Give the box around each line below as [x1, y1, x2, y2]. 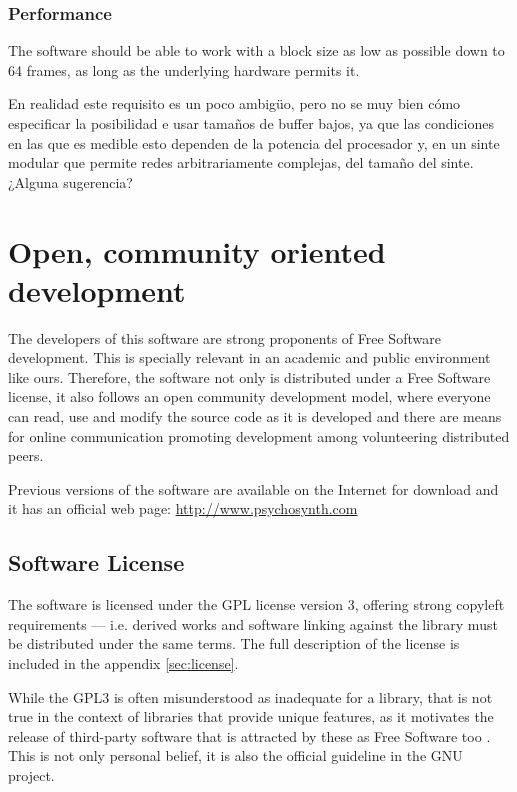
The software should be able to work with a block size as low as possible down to [8, 40, 505, 61]
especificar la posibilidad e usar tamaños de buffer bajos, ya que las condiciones [8, 113, 494, 133]
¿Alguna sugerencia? [8, 171, 133, 192]
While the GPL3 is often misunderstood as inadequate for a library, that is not [8, 686, 493, 707]
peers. [8, 445, 44, 466]
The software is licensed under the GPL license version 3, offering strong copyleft [8, 594, 505, 615]
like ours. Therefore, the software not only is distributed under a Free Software [8, 366, 491, 387]
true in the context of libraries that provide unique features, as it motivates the [8, 706, 494, 727]
